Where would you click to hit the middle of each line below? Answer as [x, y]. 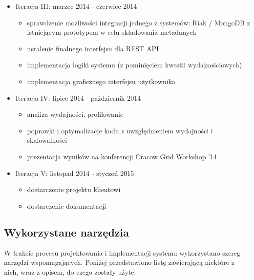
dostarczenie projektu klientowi [74, 189]
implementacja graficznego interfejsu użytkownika [101, 81]
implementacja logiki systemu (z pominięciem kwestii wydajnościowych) [135, 65]
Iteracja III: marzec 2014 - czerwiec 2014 [76, 6]
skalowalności [47, 140]
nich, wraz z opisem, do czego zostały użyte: [70, 271]
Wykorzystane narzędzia [66, 232]
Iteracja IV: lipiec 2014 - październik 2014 [78, 97]
